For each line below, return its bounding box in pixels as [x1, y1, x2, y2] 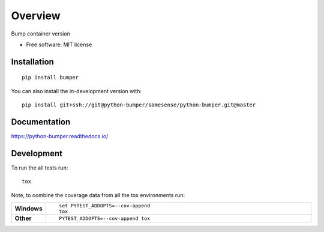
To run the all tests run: [11, 164, 68, 171]
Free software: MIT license [26, 41, 92, 48]
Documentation [11, 117, 71, 127]
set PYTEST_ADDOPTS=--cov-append [59, 203, 150, 209]
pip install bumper [22, 74, 79, 81]
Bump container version [11, 30, 70, 37]
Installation [11, 56, 54, 67]
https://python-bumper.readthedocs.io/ [11, 133, 109, 140]
